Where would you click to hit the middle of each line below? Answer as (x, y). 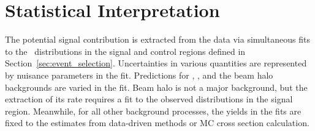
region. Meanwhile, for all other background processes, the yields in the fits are (153, 111)
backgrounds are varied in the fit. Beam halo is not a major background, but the (156, 87)
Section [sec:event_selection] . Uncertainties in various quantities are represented (156, 63)
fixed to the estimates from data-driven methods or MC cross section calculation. (157, 123)
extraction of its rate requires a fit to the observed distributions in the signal (149, 99)
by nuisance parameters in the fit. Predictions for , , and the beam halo (139, 75)
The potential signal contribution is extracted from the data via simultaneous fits (157, 39)
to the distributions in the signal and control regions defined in (125, 51)
